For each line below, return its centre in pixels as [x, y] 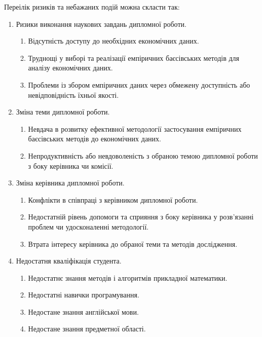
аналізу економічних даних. [70, 68]
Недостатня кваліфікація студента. [69, 261]
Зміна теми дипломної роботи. [63, 112]
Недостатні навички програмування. [84, 295]
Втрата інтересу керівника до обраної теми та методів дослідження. [133, 244]
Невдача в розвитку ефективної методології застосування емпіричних [135, 128]
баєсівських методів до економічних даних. [95, 139]
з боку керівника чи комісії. [71, 165]
